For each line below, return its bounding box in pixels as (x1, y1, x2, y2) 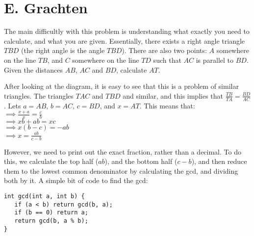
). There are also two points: (122, 45, 207, 55)
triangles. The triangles (4, 90, 74, 101)
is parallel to (196, 54, 234, 65)
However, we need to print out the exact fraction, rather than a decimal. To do (4, 146, 241, 157)
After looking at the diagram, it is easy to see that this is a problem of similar (4, 81, 239, 91)
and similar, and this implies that (123, 90, 224, 101)
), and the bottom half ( (104, 156, 178, 166)
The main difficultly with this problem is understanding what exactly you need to (4, 26, 250, 36)
